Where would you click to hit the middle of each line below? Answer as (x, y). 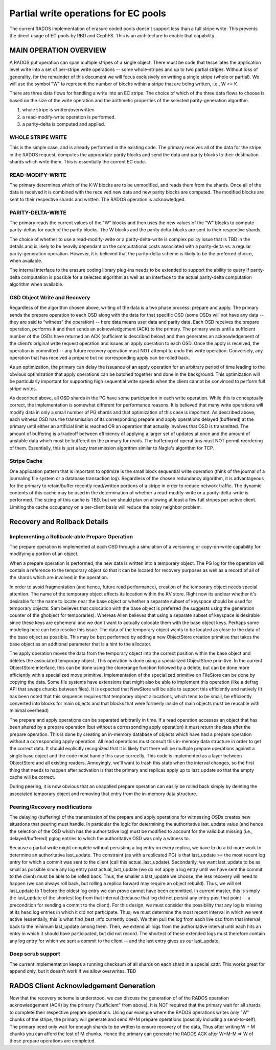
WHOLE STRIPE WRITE (38, 137)
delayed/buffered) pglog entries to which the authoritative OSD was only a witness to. (100, 839)
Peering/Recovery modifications (51, 807)
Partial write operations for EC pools (88, 13)
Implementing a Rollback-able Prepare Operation (71, 536)
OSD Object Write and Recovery (50, 297)
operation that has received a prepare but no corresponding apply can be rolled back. (100, 357)
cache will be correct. (32, 777)
